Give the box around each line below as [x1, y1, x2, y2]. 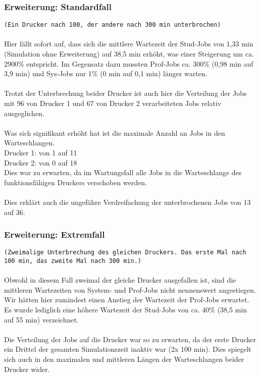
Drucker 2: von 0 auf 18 [4, 157, 77, 168]
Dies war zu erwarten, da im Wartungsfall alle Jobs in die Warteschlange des [4, 167, 242, 178]
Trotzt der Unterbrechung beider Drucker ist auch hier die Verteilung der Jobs [4, 88, 247, 98]
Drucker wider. [4, 363, 50, 374]
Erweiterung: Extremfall [4, 228, 105, 241]
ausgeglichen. [4, 108, 44, 118]
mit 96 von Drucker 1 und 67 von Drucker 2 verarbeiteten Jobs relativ [4, 98, 222, 109]
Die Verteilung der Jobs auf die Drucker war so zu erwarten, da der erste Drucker [4, 334, 256, 344]
